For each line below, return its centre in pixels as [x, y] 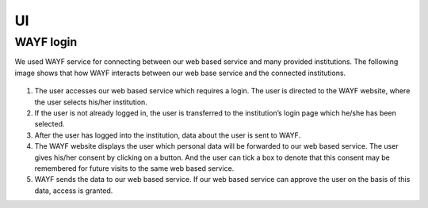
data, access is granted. [74, 191]
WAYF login [46, 42]
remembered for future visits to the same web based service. [134, 168]
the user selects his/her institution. [91, 102]
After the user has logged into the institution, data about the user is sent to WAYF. [168, 135]
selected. [50, 124]
